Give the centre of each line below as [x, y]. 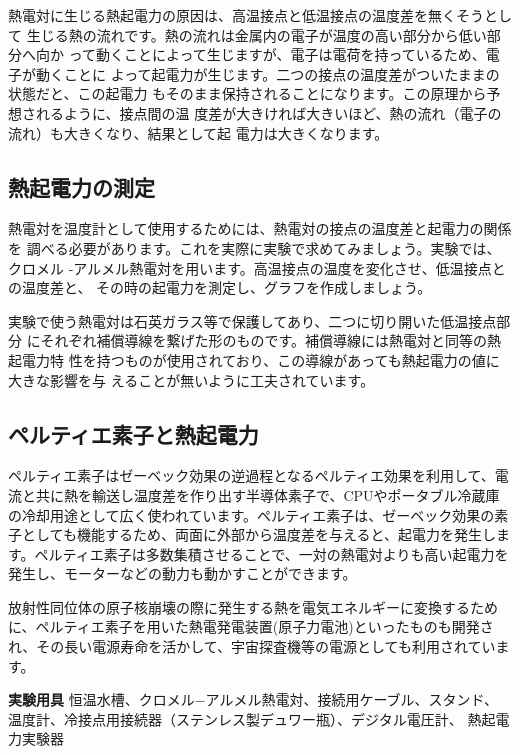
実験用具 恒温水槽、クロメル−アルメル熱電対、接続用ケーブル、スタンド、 [253, 699]
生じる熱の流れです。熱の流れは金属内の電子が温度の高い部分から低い [256, 34]
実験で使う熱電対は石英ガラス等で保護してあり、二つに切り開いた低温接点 [252, 320]
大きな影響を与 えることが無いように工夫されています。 [191, 379]
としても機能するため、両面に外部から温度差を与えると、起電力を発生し [258, 534]
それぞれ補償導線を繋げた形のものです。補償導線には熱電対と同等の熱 [270, 340]
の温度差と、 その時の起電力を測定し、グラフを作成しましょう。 [220, 287]
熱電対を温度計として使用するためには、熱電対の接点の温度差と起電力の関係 [260, 228]
